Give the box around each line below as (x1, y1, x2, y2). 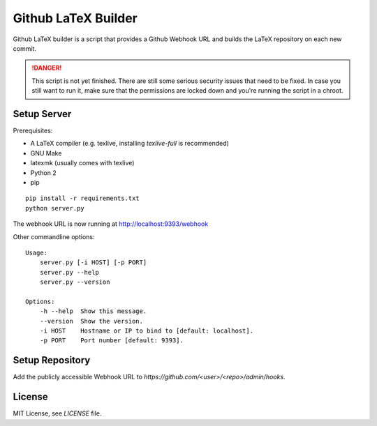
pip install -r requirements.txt (25, 195, 140, 202)
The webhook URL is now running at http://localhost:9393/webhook (13, 220, 209, 228)
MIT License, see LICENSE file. (13, 409, 102, 418)
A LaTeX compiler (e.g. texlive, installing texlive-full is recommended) (30, 139, 230, 148)
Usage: (25, 248, 48, 257)
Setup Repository (13, 354, 91, 366)
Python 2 (30, 168, 57, 177)
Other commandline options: (13, 232, 95, 241)
